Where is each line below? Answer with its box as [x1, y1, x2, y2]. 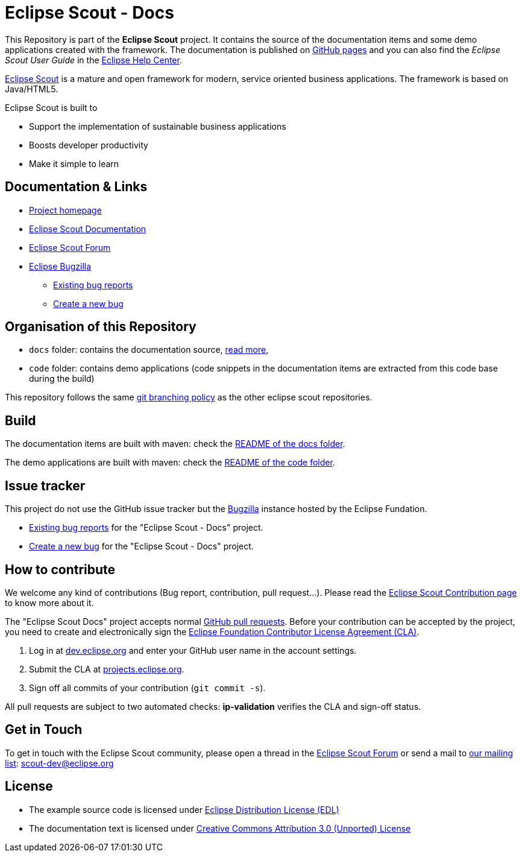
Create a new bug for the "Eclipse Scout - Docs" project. [29, 541, 254, 552]
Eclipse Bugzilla [29, 261, 92, 271]
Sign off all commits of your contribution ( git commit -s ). [29, 682, 266, 693]
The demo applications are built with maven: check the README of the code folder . [5, 457, 335, 468]
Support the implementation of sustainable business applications [29, 121, 286, 131]
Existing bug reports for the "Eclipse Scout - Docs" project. [29, 522, 263, 533]
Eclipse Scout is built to [5, 102, 98, 113]
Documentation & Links [5, 179, 148, 195]
